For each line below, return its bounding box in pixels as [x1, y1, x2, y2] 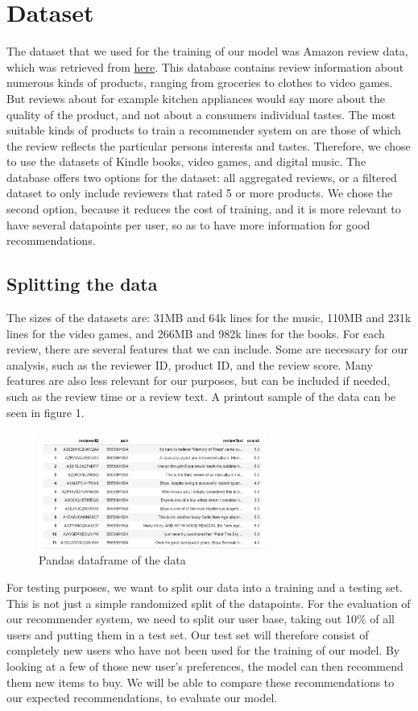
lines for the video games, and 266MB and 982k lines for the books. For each [6, 324, 385, 341]
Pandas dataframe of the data [39, 552, 186, 568]
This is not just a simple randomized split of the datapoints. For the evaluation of [6, 594, 411, 611]
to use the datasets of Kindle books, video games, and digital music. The [6, 153, 366, 170]
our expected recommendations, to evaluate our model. [6, 689, 278, 706]
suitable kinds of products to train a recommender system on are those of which [6, 122, 401, 138]
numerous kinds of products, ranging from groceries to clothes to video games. [6, 74, 393, 91]
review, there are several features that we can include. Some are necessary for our [6, 341, 408, 358]
